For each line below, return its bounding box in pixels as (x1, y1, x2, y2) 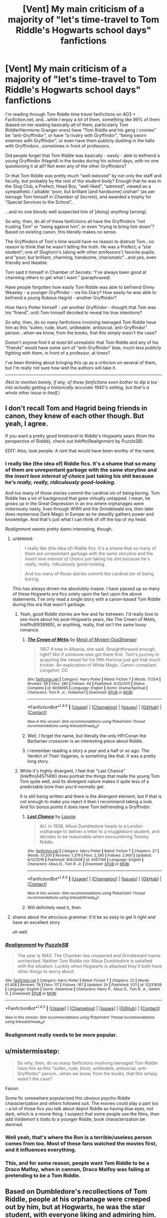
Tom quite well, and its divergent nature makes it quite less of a (19, 778, 149, 784)
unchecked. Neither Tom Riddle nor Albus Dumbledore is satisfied (17, 958, 153, 964)
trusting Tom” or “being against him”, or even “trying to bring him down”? (5, 224, 155, 229)
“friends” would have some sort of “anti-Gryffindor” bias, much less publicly (5, 344, 162, 351)
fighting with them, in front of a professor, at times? (5, 350, 110, 356)
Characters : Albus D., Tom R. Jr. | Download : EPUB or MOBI (27, 862, 129, 867)
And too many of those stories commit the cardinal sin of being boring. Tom (5, 490, 160, 496)
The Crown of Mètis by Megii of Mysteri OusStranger (27, 637, 137, 643)
